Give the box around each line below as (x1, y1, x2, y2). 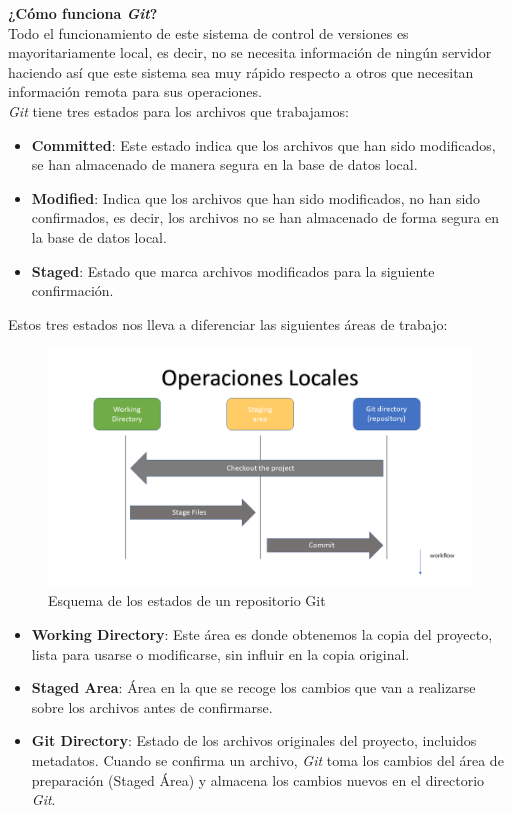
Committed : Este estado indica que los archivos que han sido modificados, (31, 134, 496, 155)
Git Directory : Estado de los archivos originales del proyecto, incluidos (31, 730, 477, 751)
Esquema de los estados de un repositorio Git (48, 590, 326, 611)
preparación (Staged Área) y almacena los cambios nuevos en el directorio (31, 769, 485, 790)
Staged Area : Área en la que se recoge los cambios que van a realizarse (31, 677, 476, 698)
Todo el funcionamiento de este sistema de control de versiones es (8, 22, 409, 43)
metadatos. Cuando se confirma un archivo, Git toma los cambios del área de (31, 749, 504, 770)
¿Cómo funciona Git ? (8, 3, 158, 23)
